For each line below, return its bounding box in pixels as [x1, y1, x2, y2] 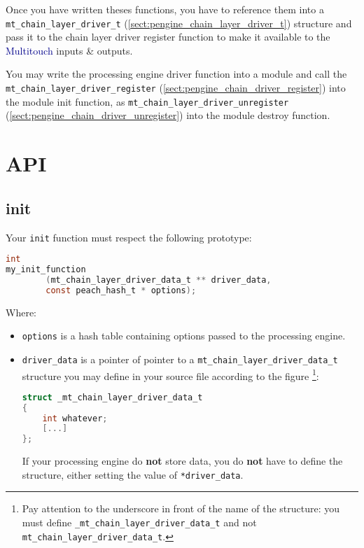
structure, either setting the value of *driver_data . [22, 467, 244, 482]
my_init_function [6, 265, 86, 275]
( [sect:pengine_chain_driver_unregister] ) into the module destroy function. [6, 108, 330, 122]
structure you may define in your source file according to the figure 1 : [22, 366, 319, 383]
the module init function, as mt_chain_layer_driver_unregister [6, 94, 289, 108]
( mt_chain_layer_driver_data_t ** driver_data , [45, 274, 272, 285]
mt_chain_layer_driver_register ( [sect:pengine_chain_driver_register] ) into [6, 80, 346, 95]
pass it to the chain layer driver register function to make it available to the [6, 29, 330, 44]
